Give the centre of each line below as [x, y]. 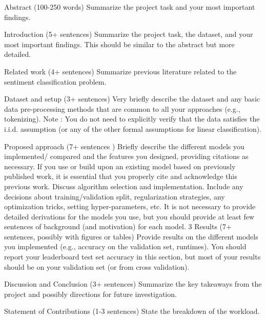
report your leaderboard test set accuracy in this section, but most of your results [132, 257]
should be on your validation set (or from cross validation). [97, 266]
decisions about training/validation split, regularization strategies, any [115, 196]
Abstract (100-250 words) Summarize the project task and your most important [130, 7]
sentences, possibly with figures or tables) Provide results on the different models [131, 236]
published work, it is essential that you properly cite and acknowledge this [121, 176]
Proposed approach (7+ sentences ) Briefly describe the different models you [124, 146]
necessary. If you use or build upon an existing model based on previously [120, 166]
